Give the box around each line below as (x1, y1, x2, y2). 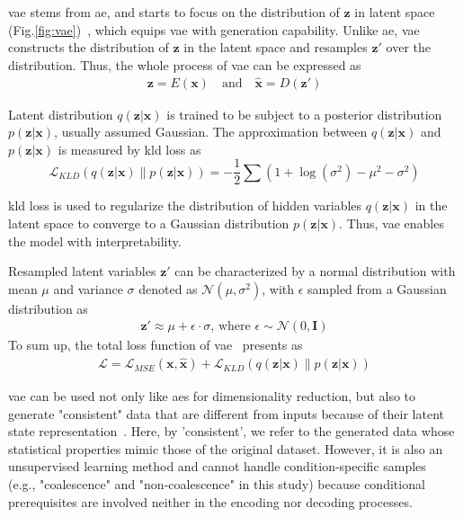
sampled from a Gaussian (307, 279, 447, 298)
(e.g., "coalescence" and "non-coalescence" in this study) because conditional (8, 475, 425, 494)
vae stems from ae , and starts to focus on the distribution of (8, 3, 340, 21)
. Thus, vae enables (339, 214, 444, 233)
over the (386, 38, 432, 57)
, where (210, 320, 251, 334)
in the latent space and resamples (183, 38, 368, 57)
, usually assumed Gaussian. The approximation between (54, 122, 368, 141)
